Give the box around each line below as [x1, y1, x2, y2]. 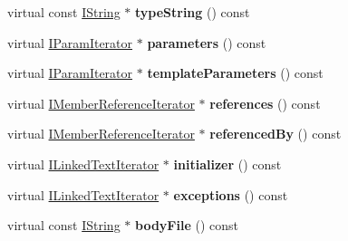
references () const [209, 93, 321, 112]
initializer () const [173, 154, 282, 173]
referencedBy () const [209, 124, 342, 143]
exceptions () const [173, 185, 288, 204]
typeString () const [134, 3, 250, 21]
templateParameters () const [147, 63, 324, 82]
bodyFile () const [134, 216, 238, 235]
